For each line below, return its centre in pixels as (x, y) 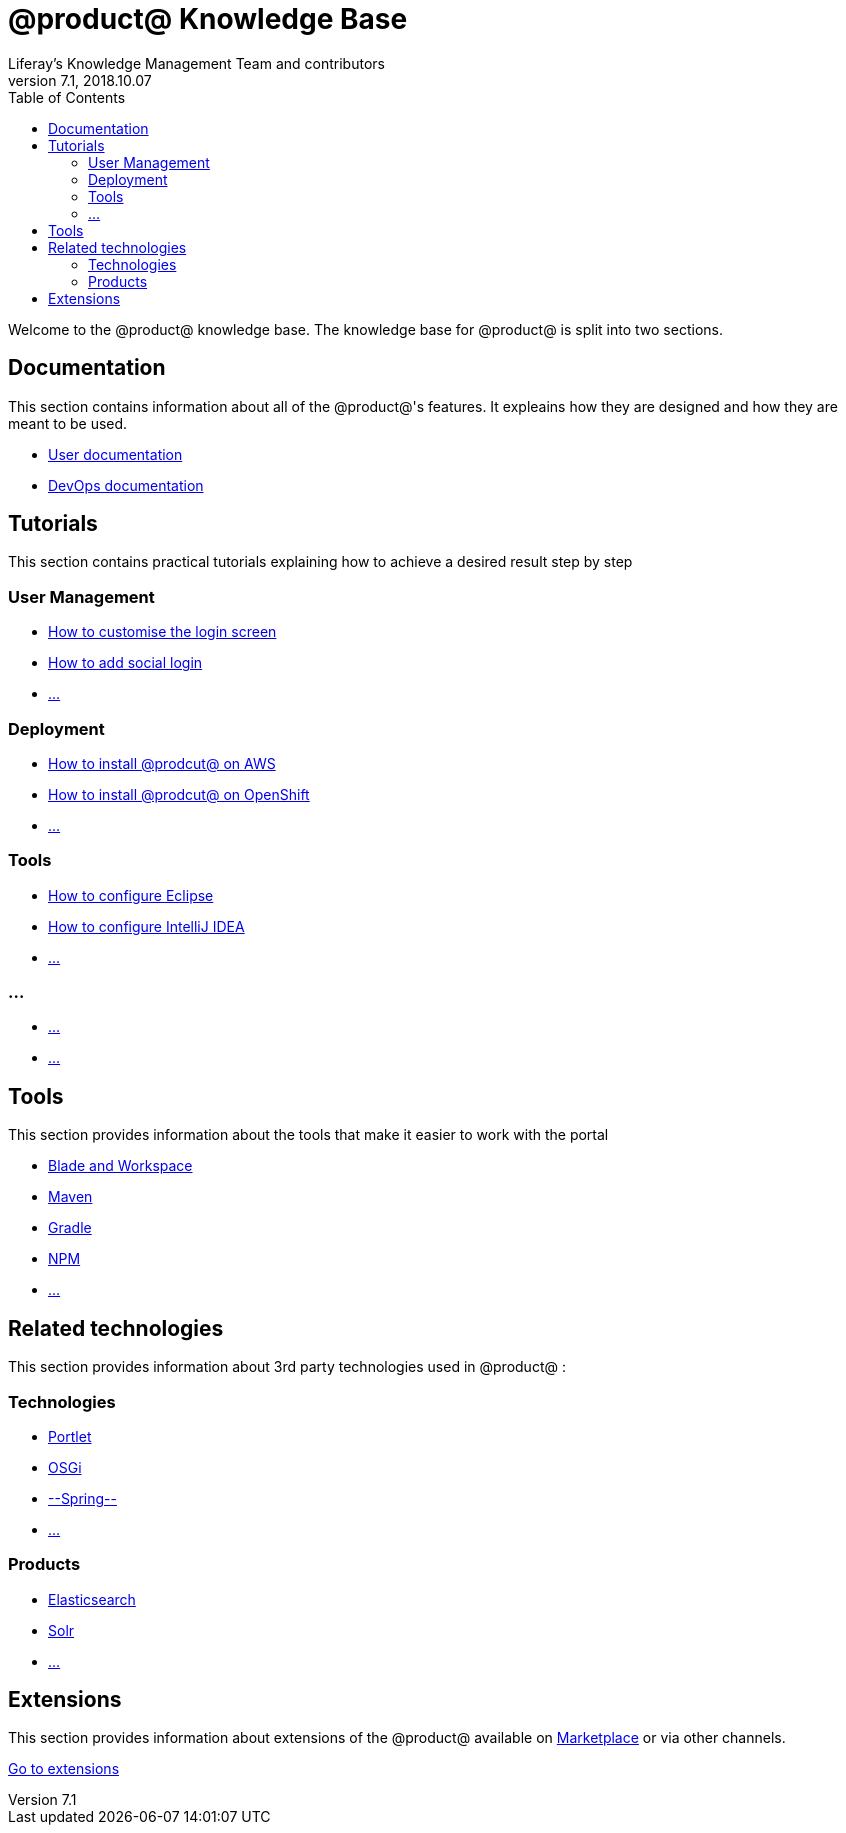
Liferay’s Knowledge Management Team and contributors (196, 63)
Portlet (70, 1436)
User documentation (115, 454)
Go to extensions (64, 1769)
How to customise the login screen (162, 632)
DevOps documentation (126, 485)
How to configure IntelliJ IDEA (146, 926)
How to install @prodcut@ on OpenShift (179, 794)
